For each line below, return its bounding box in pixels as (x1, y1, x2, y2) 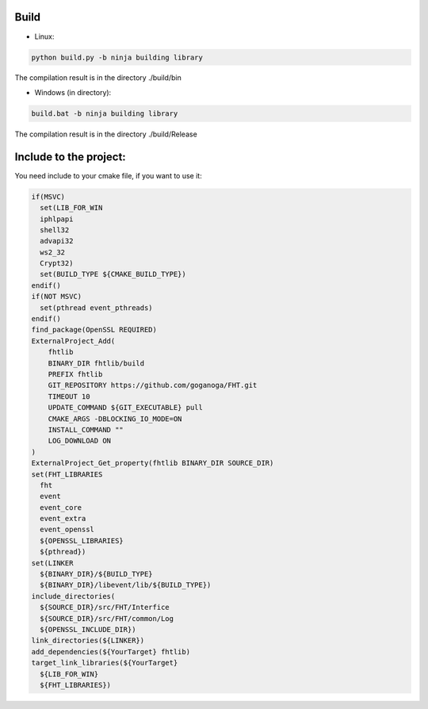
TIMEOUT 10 (48, 392, 90, 400)
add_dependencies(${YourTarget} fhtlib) (31, 647, 190, 656)
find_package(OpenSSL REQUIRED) (31, 325, 158, 335)
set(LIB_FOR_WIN (40, 203, 103, 213)
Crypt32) (40, 259, 74, 268)
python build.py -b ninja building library (31, 52, 204, 62)
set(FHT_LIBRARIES (31, 469, 103, 479)
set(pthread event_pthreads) (40, 303, 154, 312)
